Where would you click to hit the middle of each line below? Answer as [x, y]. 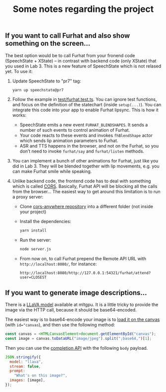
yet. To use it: [19, 71]
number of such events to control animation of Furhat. [75, 130]
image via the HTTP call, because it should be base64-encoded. [71, 310]
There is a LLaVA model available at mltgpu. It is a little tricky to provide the [82, 305]
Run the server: [35, 240]
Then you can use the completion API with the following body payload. [77, 348]
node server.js [35, 249]
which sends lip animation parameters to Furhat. [69, 141]
